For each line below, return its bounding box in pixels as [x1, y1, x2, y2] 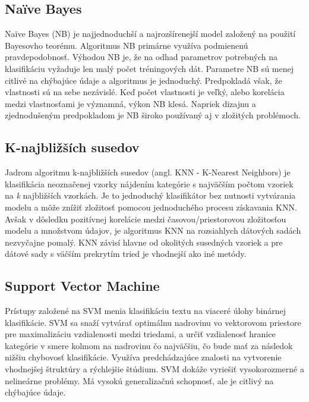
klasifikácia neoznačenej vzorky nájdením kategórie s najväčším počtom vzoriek [5, 177, 294, 190]
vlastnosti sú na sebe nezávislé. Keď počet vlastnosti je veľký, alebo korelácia [5, 86, 285, 98]
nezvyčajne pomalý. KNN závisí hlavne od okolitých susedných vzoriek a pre [5, 235, 283, 248]
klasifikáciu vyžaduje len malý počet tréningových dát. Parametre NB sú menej [5, 62, 294, 74]
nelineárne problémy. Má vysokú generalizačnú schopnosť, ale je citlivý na [5, 374, 274, 387]
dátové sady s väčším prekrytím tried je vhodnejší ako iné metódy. [5, 247, 247, 260]
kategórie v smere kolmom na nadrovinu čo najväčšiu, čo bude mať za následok [5, 339, 293, 351]
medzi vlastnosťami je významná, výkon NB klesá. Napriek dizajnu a [5, 97, 256, 109]
